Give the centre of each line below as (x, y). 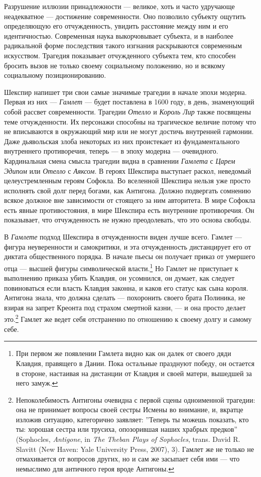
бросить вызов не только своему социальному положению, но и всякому (115, 65)
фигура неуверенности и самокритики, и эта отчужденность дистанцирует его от (128, 246)
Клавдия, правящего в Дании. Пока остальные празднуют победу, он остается (135, 363)
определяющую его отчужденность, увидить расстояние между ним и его (116, 26)
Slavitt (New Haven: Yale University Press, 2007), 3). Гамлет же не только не (135, 449)
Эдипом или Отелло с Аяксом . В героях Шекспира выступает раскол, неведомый (128, 170)
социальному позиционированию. (55, 75)
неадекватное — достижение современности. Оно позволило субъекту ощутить (125, 16)
